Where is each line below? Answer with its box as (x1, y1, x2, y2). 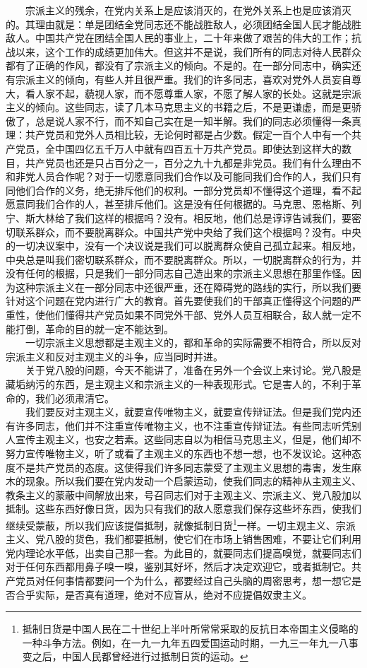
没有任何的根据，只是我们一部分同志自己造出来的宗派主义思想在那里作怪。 (6, 266, 351, 281)
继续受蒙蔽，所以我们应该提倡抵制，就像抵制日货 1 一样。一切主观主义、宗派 (6, 515, 356, 532)
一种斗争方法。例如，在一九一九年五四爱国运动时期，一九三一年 (22, 635, 319, 650)
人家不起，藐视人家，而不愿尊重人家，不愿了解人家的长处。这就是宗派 (35, 86, 361, 100)
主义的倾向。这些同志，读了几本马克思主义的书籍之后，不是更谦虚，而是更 (6, 100, 351, 115)
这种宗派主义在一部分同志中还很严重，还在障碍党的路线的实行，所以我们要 (15, 279, 361, 294)
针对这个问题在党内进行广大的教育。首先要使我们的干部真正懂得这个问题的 (6, 293, 351, 308)
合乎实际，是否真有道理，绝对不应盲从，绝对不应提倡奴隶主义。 (15, 587, 312, 602)
